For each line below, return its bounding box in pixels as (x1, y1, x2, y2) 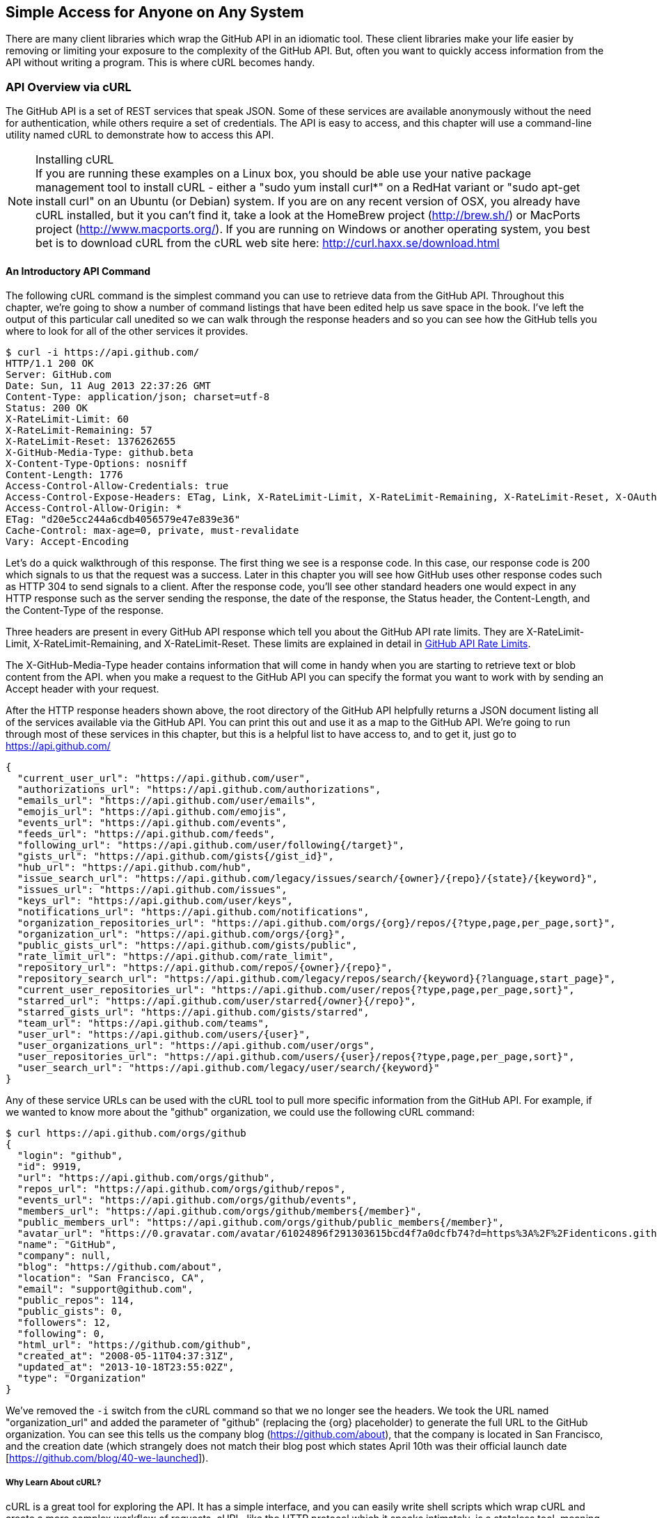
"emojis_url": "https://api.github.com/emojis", (17, 806, 287, 818)
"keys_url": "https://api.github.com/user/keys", (17, 895, 294, 907)
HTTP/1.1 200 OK (6, 358, 94, 370)
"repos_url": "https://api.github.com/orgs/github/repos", (17, 1183, 346, 1195)
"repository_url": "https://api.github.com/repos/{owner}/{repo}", (17, 962, 393, 974)
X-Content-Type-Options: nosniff (6, 458, 188, 470)
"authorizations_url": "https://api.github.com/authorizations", (17, 784, 381, 796)
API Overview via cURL (6, 79, 132, 94)
